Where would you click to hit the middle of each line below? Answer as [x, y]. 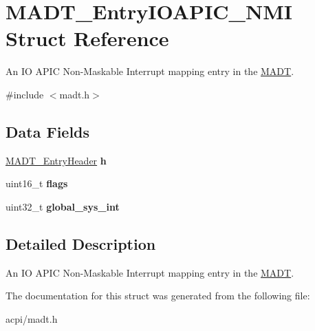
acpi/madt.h [32, 318]
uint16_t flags [37, 183]
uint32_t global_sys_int [63, 206]
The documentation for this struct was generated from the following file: [158, 296]
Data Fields [48, 131]
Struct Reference [87, 38]
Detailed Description [81, 243]
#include [25, 94]
